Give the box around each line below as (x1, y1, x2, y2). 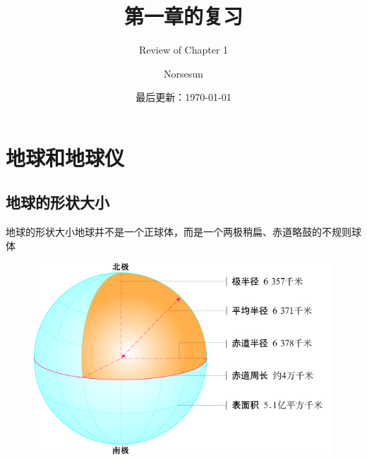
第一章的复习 (124, 1, 243, 30)
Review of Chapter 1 (138, 42, 229, 57)
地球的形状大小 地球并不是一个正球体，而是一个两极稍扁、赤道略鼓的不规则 (6, 224, 351, 239)
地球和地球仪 (6, 143, 125, 171)
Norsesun (164, 66, 203, 80)
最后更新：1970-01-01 (136, 90, 231, 104)
